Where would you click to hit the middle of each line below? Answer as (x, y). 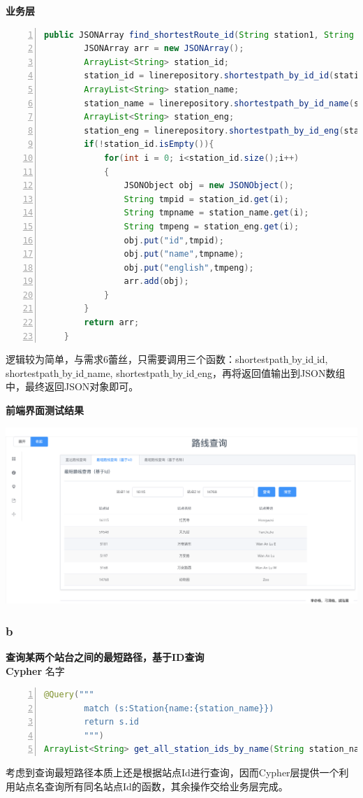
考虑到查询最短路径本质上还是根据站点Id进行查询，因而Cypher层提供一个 (172, 772)
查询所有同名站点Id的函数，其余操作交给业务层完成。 (166, 786)
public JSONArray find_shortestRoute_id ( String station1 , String (199, 35)
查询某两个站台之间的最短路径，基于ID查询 (105, 656)
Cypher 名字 (35, 670)
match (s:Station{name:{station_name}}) (179, 708)
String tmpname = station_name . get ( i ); (216, 213)
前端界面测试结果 (45, 410)
